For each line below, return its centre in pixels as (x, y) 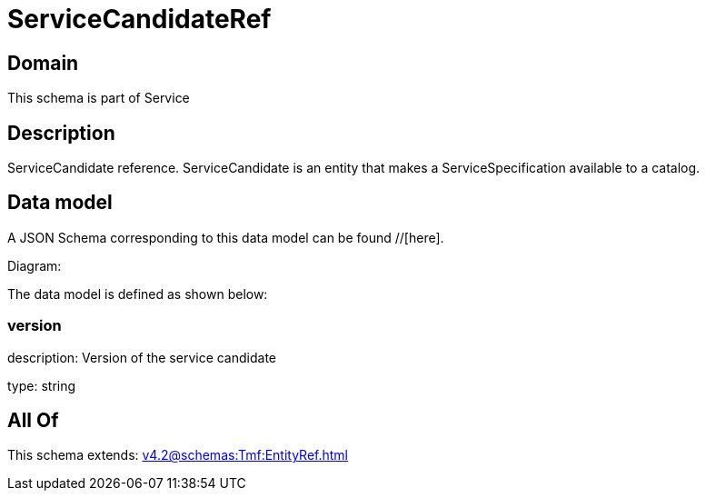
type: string (42, 385)
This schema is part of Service (99, 98)
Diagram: (35, 265)
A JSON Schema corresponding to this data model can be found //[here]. (226, 237)
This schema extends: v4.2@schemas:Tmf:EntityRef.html (178, 455)
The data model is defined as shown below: (138, 294)
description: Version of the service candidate (142, 357)
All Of (33, 421)
